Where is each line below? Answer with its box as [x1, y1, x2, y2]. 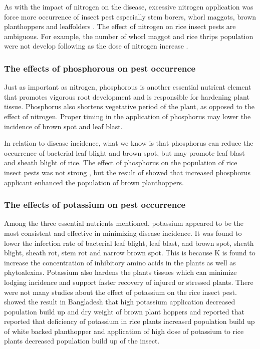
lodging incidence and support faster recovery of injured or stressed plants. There [4, 276, 253, 287]
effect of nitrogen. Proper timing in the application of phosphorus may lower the [4, 111, 251, 121]
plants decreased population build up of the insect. [4, 335, 160, 346]
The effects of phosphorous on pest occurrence [4, 62, 196, 74]
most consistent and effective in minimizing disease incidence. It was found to [4, 227, 242, 238]
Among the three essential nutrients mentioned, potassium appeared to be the [4, 218, 244, 228]
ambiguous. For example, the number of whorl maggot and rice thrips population [4, 31, 253, 41]
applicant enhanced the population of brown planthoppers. [4, 177, 184, 187]
